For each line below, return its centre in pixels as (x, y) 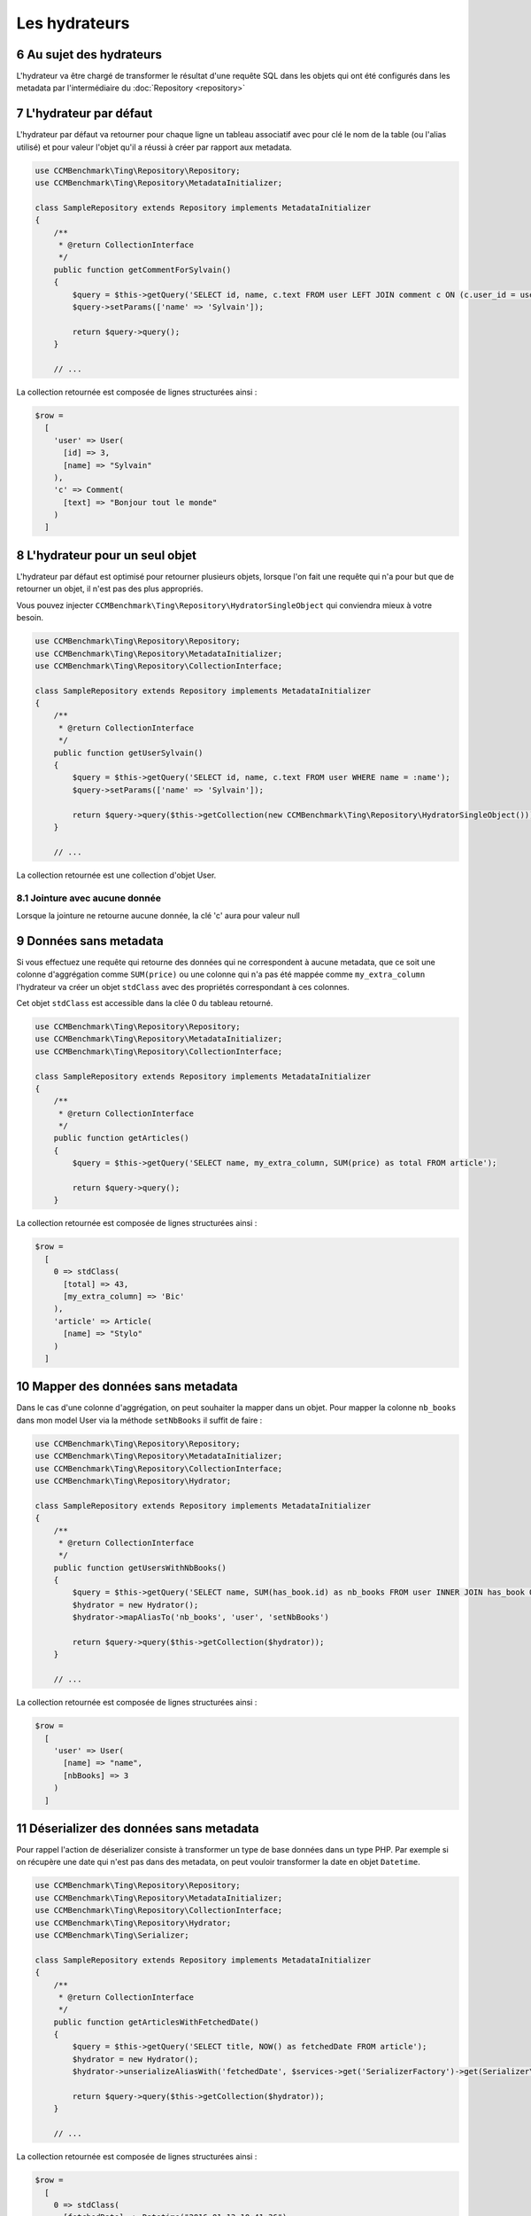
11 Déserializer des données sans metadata (138, 1828)
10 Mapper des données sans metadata (127, 1387)
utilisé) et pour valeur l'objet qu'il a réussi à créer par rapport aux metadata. (154, 147)
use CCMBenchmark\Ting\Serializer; (112, 1935)
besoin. (30, 618)
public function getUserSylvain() (128, 753)
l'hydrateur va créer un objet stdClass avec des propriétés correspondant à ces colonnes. (183, 987)
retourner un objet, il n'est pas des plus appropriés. (110, 589)
